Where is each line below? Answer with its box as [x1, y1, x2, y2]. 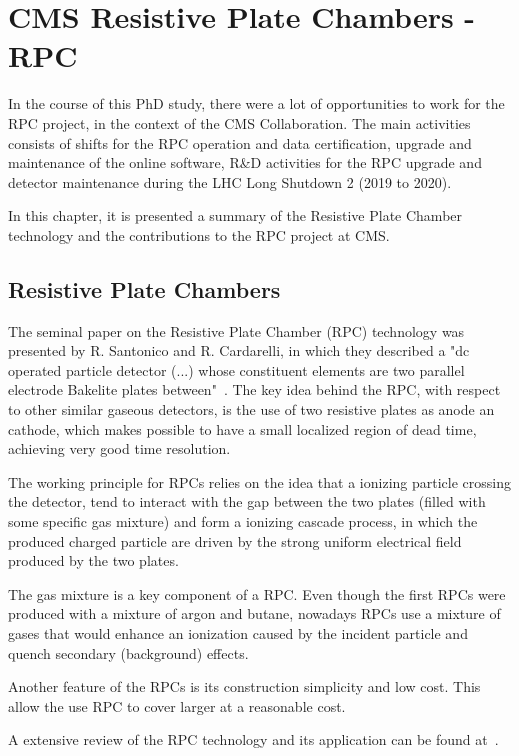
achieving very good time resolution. [8, 438, 231, 459]
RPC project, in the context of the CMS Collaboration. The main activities [8, 112, 471, 133]
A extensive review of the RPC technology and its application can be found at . [8, 729, 499, 750]
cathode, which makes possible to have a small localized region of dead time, [8, 418, 477, 439]
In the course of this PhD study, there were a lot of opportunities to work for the [8, 93, 505, 114]
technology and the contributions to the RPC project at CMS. [8, 224, 390, 245]
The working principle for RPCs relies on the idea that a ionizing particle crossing [8, 471, 511, 492]
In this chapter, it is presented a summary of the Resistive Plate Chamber [8, 205, 463, 226]
